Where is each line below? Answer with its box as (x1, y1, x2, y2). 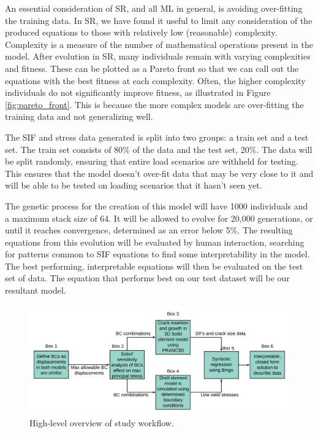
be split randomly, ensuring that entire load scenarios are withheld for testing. (5, 155, 298, 168)
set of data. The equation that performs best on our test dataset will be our (5, 271, 290, 284)
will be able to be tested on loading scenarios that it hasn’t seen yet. (5, 179, 262, 192)
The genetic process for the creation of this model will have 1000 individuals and (5, 199, 308, 212)
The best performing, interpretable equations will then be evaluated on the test (5, 259, 303, 272)
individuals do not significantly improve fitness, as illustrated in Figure (5, 86, 271, 99)
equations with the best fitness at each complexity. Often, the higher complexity (5, 74, 306, 87)
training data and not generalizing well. (5, 110, 153, 123)
